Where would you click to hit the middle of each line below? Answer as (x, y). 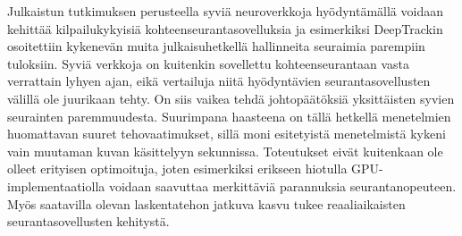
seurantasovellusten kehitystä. (88, 221)
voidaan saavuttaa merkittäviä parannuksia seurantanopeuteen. (282, 185)
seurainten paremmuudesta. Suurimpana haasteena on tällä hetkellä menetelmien (229, 116)
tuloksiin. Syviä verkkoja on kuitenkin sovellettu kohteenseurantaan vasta (208, 63)
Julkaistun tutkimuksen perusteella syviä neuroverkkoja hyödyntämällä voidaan (225, 11)
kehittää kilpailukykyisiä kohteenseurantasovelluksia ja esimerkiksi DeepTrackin (225, 28)
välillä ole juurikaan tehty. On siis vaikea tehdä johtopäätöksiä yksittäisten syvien (231, 98)
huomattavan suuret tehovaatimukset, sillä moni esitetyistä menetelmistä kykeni (227, 134)
